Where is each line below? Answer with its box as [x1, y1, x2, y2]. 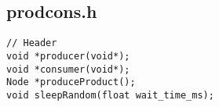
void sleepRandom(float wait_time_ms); [6, 89, 214, 101]
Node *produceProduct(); [6, 77, 136, 88]
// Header [6, 37, 57, 49]
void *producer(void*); [6, 50, 130, 62]
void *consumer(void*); [6, 63, 130, 75]
